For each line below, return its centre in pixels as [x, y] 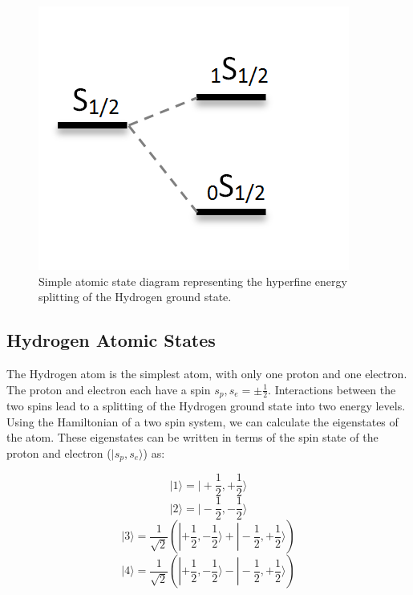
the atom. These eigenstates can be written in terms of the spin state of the [192, 437]
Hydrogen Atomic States [111, 340]
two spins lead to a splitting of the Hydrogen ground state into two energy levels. [206, 406]
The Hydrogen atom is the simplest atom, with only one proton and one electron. [207, 373]
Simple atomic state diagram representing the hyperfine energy [193, 281]
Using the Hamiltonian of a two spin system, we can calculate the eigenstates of [202, 421]
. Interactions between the [332, 389]
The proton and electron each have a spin [109, 389]
